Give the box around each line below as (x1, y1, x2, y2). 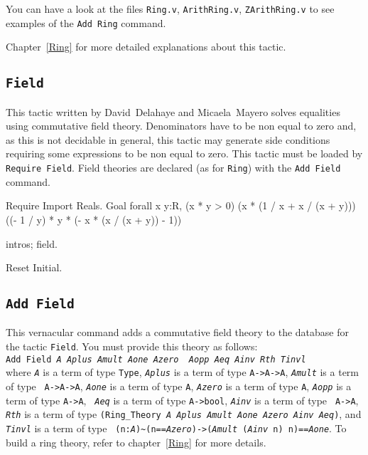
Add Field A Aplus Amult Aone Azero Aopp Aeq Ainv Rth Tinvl (6, 354, 306, 365)
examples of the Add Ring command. (6, 15, 166, 30)
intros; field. (6, 236, 58, 251)
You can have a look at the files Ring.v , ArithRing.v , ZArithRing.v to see (6, 1, 335, 16)
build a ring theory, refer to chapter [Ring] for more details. (6, 434, 266, 449)
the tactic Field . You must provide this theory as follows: (6, 339, 258, 354)
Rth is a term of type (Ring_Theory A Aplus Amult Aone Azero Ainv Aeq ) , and (6, 407, 362, 422)
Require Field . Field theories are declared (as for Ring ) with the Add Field (6, 160, 341, 175)
